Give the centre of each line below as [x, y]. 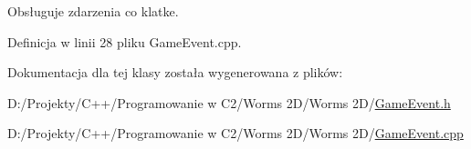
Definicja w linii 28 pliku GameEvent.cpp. [125, 41]
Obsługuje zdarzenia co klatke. [93, 11]
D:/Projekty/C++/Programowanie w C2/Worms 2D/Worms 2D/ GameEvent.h [229, 102]
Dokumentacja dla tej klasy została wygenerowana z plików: [175, 72]
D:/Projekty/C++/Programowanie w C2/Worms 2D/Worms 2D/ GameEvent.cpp [235, 133]
